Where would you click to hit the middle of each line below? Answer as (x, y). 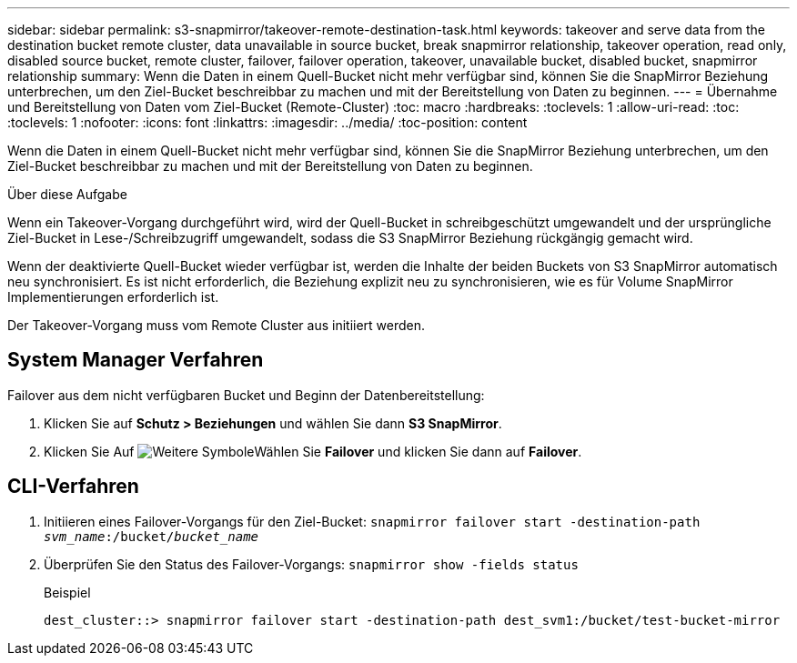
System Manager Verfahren (136, 360)
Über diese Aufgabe (67, 194)
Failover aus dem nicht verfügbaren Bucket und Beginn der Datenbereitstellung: (246, 395)
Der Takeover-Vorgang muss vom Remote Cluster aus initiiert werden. (217, 325)
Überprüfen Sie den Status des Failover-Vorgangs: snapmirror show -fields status (311, 564)
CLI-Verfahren (73, 487)
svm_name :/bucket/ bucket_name (151, 536)
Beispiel (67, 592)
